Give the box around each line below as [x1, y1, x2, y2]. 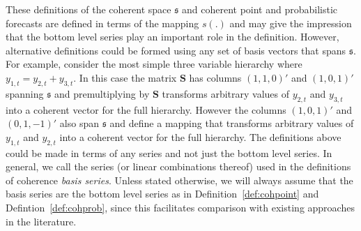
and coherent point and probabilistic [182, 2, 338, 16]
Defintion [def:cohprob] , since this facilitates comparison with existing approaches [6, 200, 355, 214]
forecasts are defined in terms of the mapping [6, 15, 199, 30]
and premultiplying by [54, 86, 150, 100]
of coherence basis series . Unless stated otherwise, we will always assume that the [6, 172, 353, 187]
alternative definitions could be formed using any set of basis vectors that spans [6, 43, 346, 57]
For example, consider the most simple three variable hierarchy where [6, 57, 302, 71]
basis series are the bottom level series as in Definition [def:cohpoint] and [6, 186, 319, 201]
